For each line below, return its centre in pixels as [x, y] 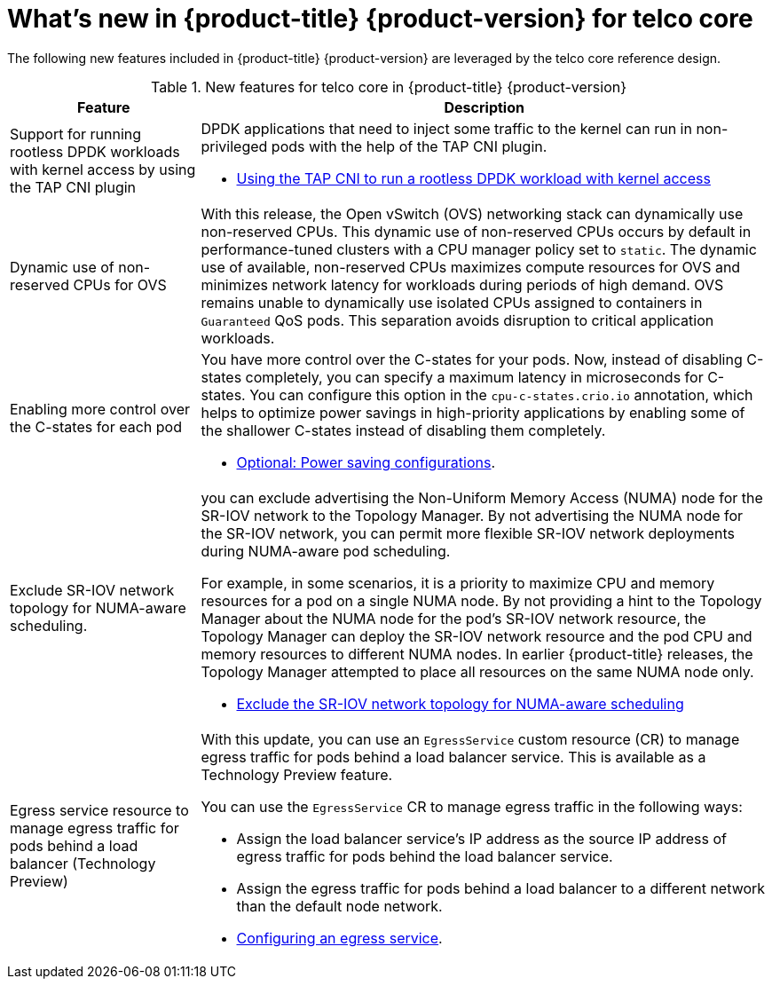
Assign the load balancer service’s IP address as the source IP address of [481, 838]
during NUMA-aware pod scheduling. [326, 551]
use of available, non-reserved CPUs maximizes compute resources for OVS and [471, 267]
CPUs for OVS [120, 284]
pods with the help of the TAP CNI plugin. [409, 146]
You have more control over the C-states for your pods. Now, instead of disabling [472, 359]
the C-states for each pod [96, 426]
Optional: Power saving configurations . [366, 462]
